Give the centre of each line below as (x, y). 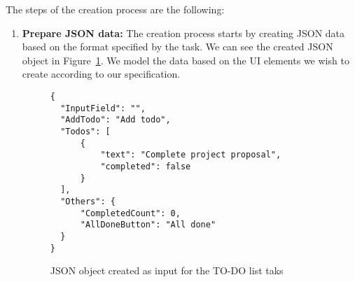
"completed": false (146, 166)
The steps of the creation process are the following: (115, 9)
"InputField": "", (103, 108)
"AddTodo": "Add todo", (116, 120)
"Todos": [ (85, 131)
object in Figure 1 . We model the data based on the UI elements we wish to (186, 60)
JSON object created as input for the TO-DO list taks (167, 270)
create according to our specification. (101, 74)
